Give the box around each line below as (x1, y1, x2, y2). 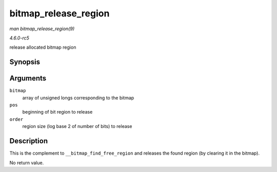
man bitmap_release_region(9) (9, 26, 75, 32)
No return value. (9, 159, 44, 166)
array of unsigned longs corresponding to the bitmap (22, 95, 134, 101)
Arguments (9, 74, 47, 83)
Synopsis (9, 58, 41, 67)
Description (9, 137, 48, 145)
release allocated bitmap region (9, 44, 76, 51)
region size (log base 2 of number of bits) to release (22, 123, 132, 130)
